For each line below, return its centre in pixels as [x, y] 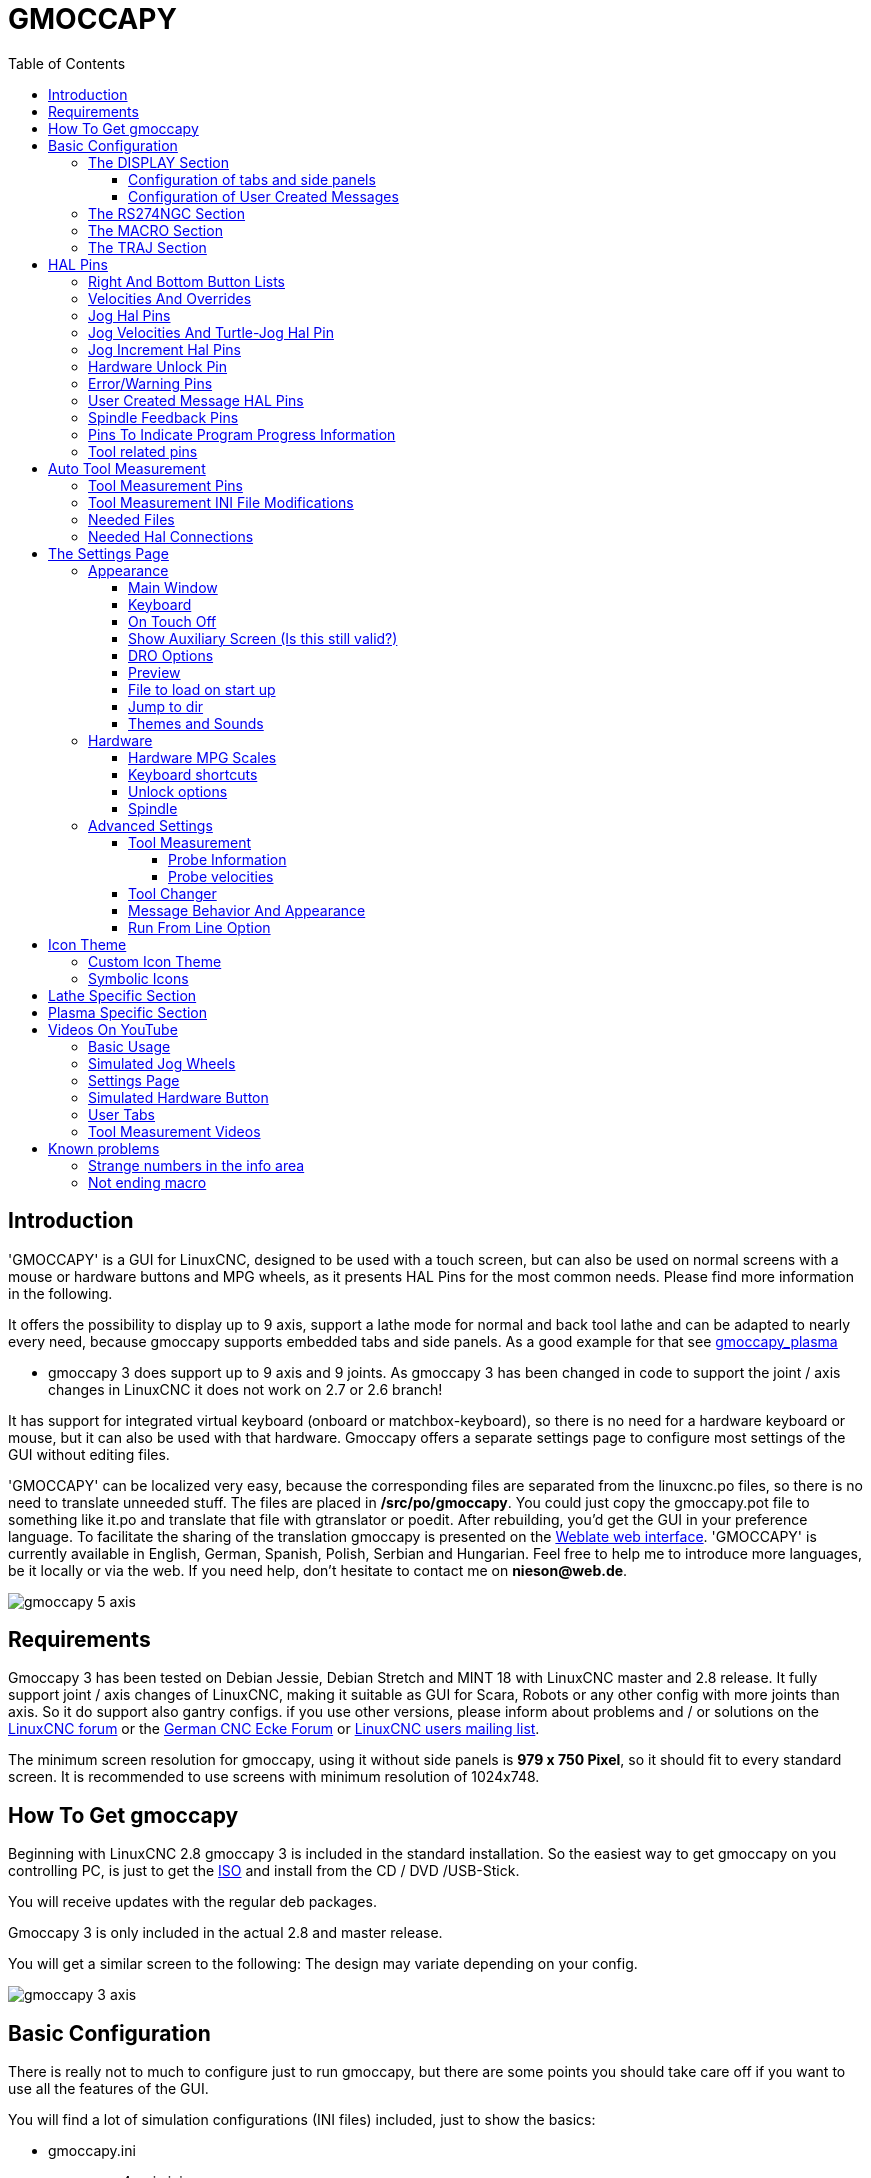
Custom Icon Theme [155, 961]
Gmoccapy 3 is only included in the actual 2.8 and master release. [225, 1933]
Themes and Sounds [196, 723]
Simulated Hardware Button [178, 1097]
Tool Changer [172, 893]
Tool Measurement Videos [174, 1131]
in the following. [60, 1293]
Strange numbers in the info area [196, 1165]
